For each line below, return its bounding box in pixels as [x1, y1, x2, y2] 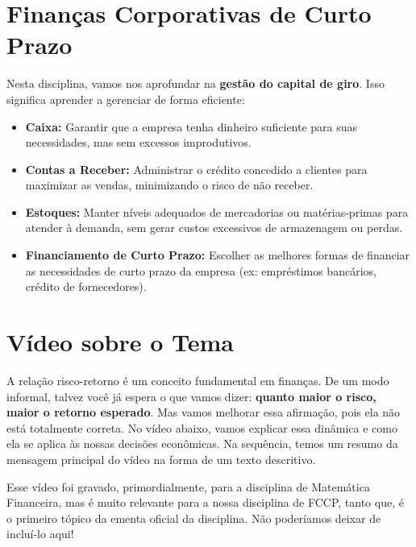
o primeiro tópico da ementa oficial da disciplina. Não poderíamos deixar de [6, 509, 381, 526]
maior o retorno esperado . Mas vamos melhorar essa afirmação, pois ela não [6, 404, 401, 421]
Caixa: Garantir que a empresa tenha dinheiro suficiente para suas [25, 118, 358, 135]
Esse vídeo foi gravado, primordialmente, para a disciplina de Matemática [6, 478, 370, 495]
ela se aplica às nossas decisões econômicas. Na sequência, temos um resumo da [6, 435, 398, 452]
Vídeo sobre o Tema [6, 325, 234, 358]
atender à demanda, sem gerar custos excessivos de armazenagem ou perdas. [25, 219, 403, 236]
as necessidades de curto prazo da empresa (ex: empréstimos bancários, [25, 262, 376, 279]
